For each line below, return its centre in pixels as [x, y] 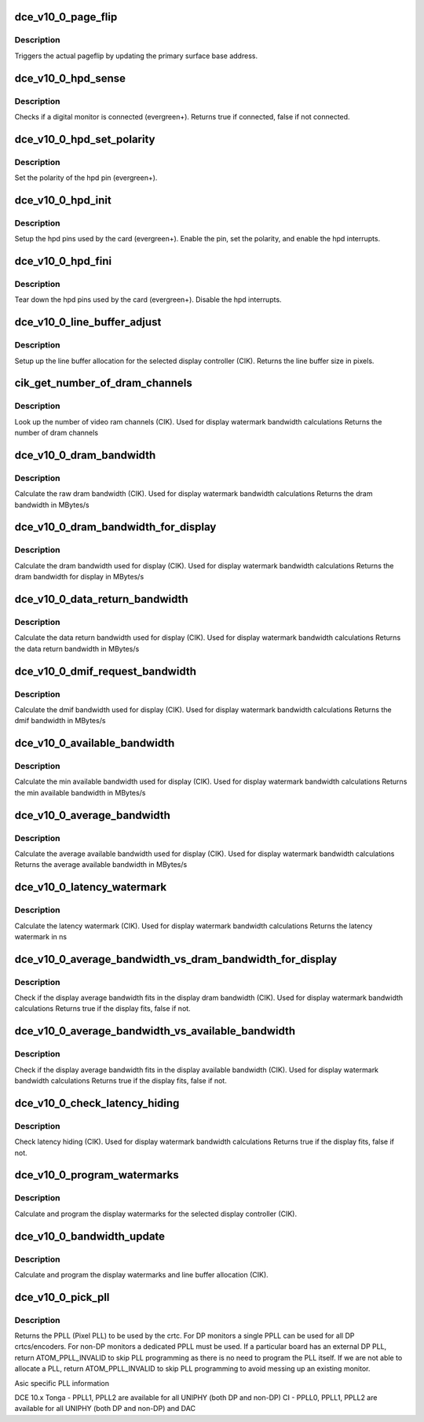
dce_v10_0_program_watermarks [97, 1175]
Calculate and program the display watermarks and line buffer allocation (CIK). [141, 1274]
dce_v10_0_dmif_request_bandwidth [105, 671]
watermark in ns [40, 936]
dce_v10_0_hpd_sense [70, 78]
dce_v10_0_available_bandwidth [95, 743]
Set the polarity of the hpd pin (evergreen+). [86, 178]
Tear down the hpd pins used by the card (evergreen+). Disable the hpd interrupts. [148, 299]
